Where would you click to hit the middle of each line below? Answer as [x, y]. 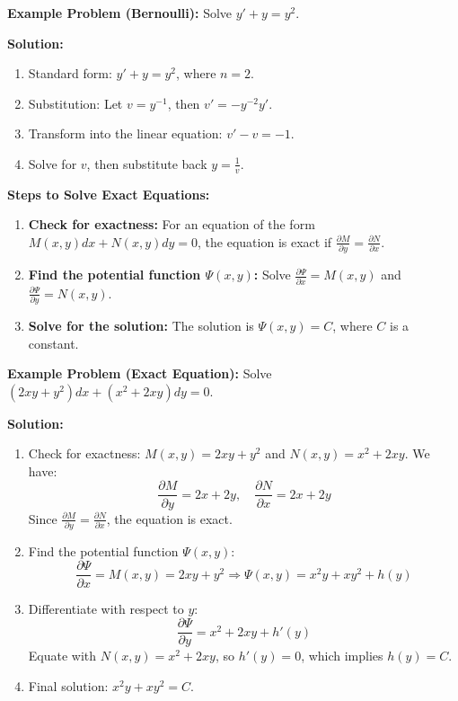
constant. [53, 343]
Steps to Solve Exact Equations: [109, 194]
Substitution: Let [75, 103]
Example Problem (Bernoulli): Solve [120, 13]
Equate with [62, 656]
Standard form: [70, 73]
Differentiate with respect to [106, 608]
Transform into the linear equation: [125, 133]
